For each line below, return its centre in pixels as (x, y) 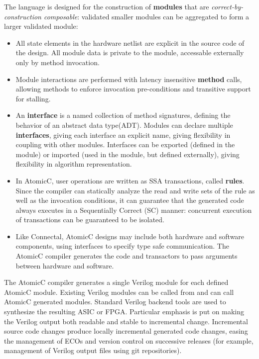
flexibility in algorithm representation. (74, 164)
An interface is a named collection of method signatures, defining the (123, 115)
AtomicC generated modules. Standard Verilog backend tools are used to (115, 302)
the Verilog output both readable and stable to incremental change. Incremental (126, 321)
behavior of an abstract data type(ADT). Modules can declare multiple (124, 125)
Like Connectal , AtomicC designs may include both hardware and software (130, 236)
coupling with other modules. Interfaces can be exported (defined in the (125, 144)
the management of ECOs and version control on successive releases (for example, (129, 340)
